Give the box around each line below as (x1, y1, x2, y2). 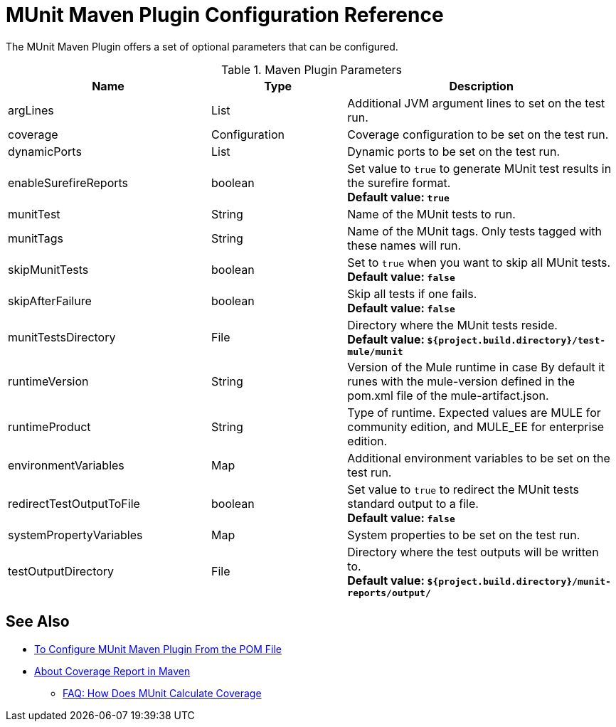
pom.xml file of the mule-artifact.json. (347, 388, 549, 403)
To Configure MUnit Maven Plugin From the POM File (34, 642, 282, 655)
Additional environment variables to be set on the (347, 450, 610, 465)
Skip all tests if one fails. (347, 286, 477, 301)
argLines (8, 102, 54, 117)
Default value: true (347, 189, 450, 204)
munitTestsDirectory (8, 330, 116, 345)
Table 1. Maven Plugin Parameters (221, 62, 403, 77)
